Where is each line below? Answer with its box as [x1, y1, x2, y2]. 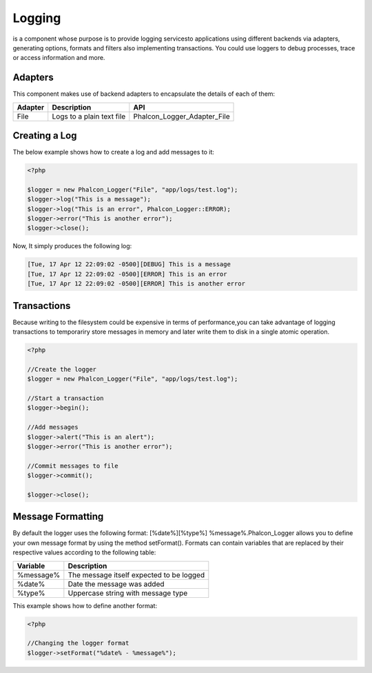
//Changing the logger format [27, 639, 130, 647]
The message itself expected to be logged [68, 570, 205, 579]
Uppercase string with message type [68, 588, 188, 598]
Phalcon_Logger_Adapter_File [133, 111, 230, 121]
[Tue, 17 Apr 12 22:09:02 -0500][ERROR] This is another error [27, 280, 246, 288]
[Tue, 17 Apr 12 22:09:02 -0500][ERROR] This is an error [27, 270, 227, 278]
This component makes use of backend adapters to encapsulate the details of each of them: [12, 90, 276, 98]
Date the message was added [68, 579, 165, 589]
